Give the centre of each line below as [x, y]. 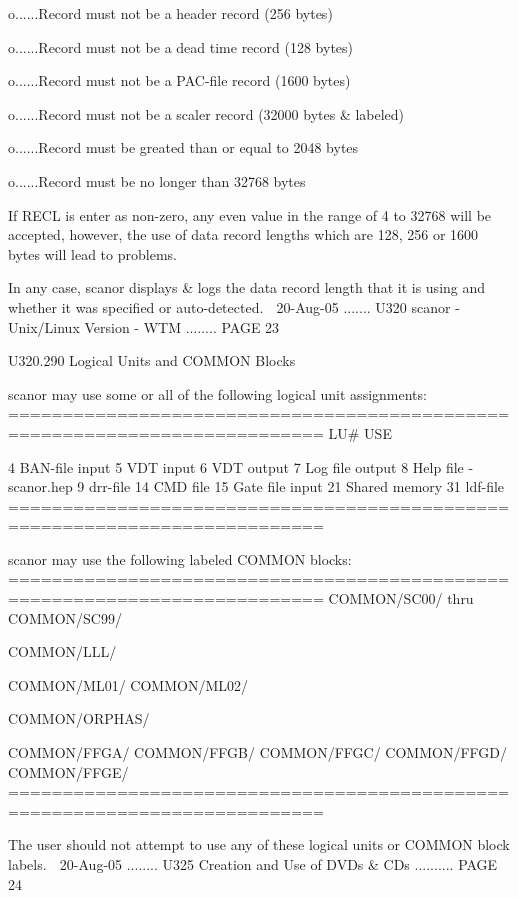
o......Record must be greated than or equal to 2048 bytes [183, 147]
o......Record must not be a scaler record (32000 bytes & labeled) [206, 113]
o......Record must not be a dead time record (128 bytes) [181, 46]
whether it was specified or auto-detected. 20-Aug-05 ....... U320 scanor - [234, 306]
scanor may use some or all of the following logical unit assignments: [217, 393]
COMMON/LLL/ [62, 651]
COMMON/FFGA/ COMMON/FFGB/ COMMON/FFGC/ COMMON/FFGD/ [257, 752]
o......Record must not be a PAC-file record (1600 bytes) [179, 80]
